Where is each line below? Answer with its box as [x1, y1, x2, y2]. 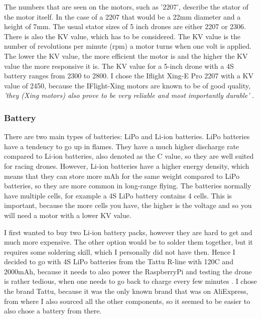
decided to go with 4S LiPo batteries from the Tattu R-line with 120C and [4, 256, 233, 267]
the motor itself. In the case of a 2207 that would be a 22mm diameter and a [4, 11, 241, 22]
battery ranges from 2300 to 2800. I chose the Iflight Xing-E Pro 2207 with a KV [4, 70, 253, 81]
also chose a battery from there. [4, 305, 102, 316]
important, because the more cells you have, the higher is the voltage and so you [4, 200, 252, 210]
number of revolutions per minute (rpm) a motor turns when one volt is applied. [4, 41, 251, 51]
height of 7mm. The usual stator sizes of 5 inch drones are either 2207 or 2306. [4, 21, 246, 32]
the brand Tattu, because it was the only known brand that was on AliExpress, [4, 286, 248, 296]
